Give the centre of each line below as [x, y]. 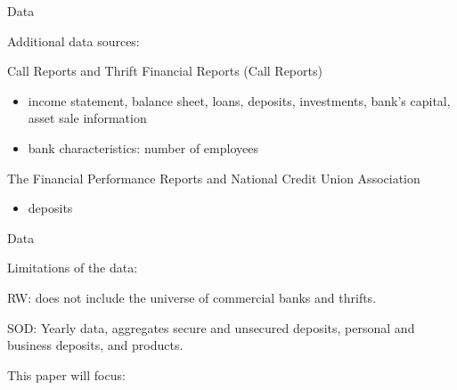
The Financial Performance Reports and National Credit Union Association [214, 178]
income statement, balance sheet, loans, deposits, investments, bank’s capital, [239, 100]
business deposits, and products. [95, 345]
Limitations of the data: [73, 268]
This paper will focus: [66, 374]
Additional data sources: [73, 41]
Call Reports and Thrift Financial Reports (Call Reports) [165, 71]
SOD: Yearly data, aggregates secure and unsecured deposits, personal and [211, 327]
